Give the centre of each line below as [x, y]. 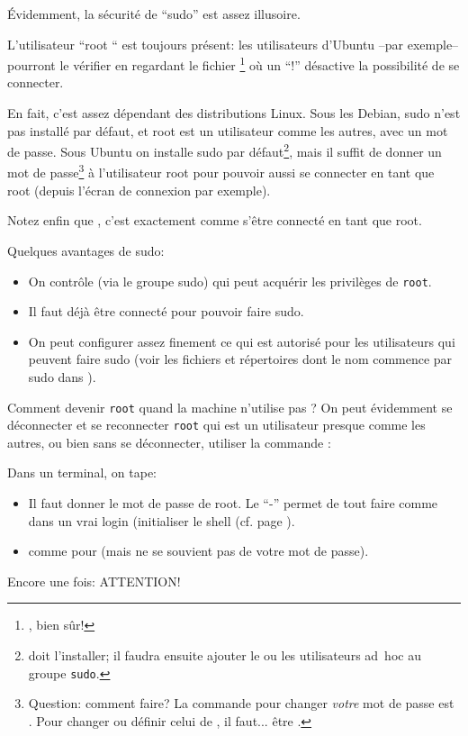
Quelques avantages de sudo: [86, 250]
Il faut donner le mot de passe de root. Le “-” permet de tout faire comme [233, 503]
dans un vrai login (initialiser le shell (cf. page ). [162, 520]
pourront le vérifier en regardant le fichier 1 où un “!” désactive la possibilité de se [234, 64]
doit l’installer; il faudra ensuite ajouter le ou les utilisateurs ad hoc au [225, 655]
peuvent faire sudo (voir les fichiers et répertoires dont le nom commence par [240, 359]
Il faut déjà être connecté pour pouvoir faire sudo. [166, 311]
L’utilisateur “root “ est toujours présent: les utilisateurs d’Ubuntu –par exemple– [233, 44]
